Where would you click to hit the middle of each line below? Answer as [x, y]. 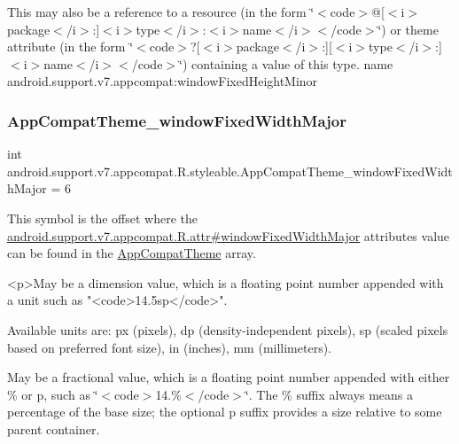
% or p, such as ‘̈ [53, 394]
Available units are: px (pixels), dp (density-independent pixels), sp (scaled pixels [228, 329]
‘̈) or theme [408, 29]
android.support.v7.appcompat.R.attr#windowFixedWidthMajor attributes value [229, 235]
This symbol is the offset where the [102, 218]
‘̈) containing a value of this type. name [286, 63]
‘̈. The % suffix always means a [329, 394]
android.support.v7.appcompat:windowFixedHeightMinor [163, 81]
